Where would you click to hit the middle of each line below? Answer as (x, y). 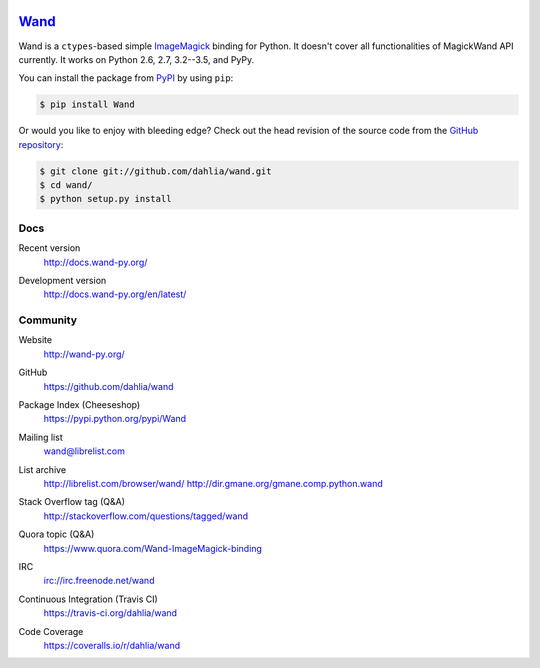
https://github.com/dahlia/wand (108, 386)
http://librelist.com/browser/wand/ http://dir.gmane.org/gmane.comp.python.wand (213, 483)
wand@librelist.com (84, 451)
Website (35, 340)
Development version (62, 280)
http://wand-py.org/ (84, 354)
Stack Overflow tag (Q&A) (71, 502)
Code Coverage (51, 631)
